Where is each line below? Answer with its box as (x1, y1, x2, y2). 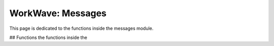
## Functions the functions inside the (9, 34, 87, 40)
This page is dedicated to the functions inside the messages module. (9, 25, 154, 31)
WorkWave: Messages (9, 8, 107, 19)
